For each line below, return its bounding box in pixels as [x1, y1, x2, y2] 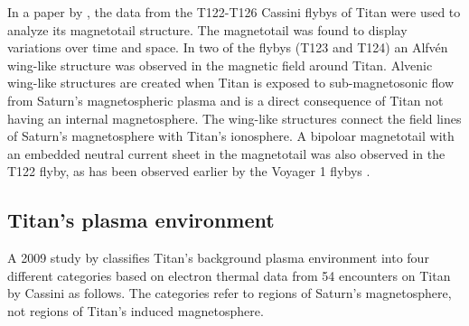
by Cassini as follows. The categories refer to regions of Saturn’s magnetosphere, [7, 284, 452, 303]
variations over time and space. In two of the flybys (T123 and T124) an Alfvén [7, 38, 448, 57]
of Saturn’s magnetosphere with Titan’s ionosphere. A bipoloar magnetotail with [7, 126, 455, 145]
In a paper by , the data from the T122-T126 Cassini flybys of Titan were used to [7, 3, 461, 21]
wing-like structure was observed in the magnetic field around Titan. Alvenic [7, 55, 433, 74]
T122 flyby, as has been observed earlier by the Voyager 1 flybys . [7, 162, 371, 181]
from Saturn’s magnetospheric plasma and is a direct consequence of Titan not [7, 90, 444, 109]
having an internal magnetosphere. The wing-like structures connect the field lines [7, 108, 462, 127]
